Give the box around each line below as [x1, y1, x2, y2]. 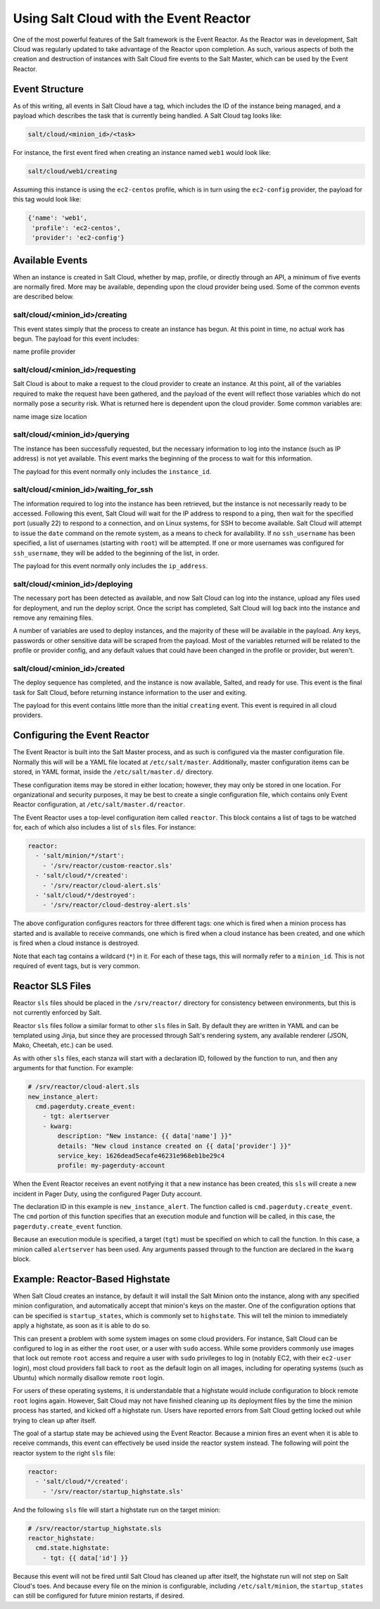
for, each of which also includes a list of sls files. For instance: [13, 823, 196, 832]
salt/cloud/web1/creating [27, 167, 118, 175]
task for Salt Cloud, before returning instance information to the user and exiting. [13, 688, 247, 696]
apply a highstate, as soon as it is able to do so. [13, 1321, 151, 1330]
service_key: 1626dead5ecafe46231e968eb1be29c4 [57, 1151, 225, 1160]
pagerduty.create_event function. [13, 1222, 122, 1230]
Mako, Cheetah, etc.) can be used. [13, 1041, 113, 1049]
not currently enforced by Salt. [13, 1008, 102, 1017]
